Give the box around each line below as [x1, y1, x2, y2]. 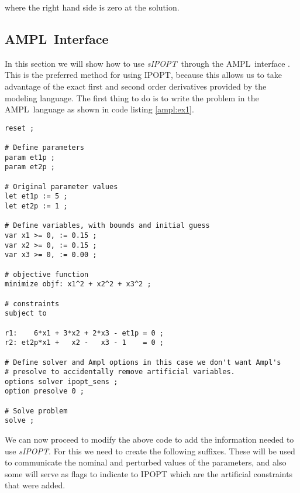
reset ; [5, 124, 35, 132]
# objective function [5, 270, 89, 279]
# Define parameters [5, 143, 85, 152]
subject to [5, 309, 47, 318]
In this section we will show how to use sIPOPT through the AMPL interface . [5, 57, 290, 69]
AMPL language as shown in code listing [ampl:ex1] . [5, 103, 194, 115]
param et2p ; [5, 163, 55, 172]
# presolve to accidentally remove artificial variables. [5, 368, 235, 376]
